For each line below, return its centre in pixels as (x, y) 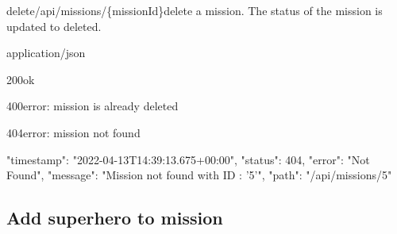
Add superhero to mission (115, 218)
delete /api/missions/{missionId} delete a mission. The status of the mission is (195, 10)
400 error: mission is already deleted (93, 106)
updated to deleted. (54, 26)
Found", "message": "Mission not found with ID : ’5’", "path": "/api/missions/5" (199, 175)
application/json (46, 53)
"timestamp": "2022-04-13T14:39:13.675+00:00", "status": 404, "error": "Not (188, 159)
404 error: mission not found (73, 132)
